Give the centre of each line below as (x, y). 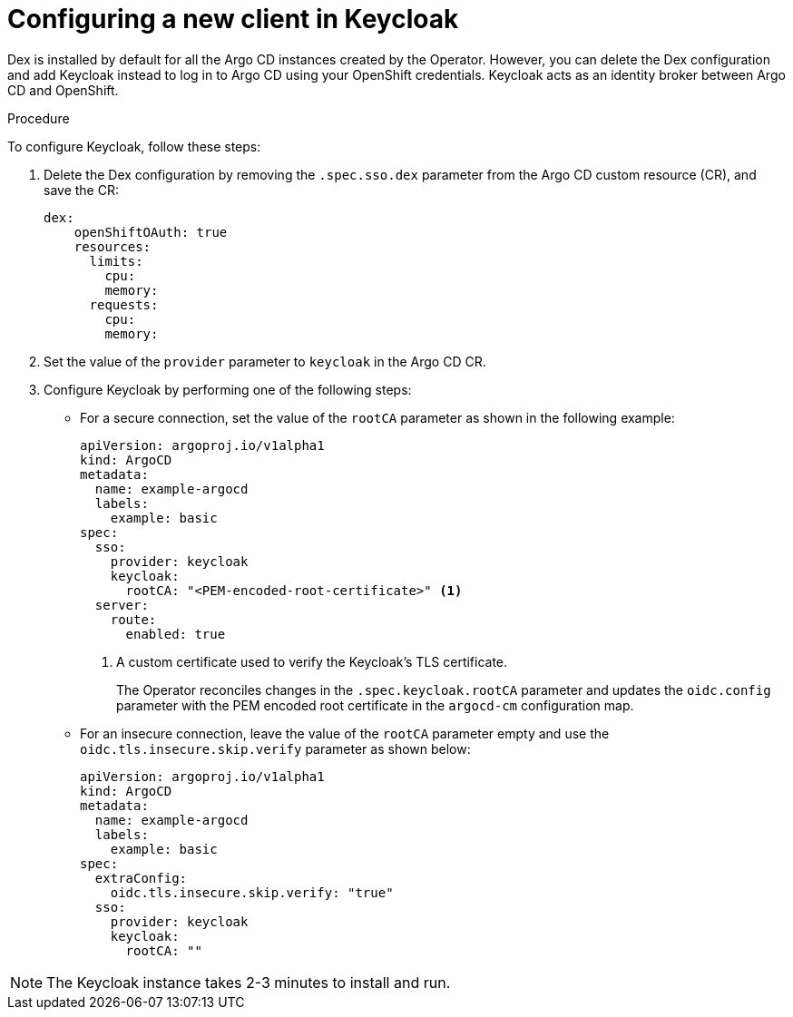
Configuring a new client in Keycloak (233, 19)
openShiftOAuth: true (151, 232)
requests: (124, 304)
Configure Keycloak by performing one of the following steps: (228, 389)
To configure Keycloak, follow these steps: (134, 146)
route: (133, 619)
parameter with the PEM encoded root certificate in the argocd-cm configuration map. (375, 705)
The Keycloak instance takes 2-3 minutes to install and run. (249, 982)
